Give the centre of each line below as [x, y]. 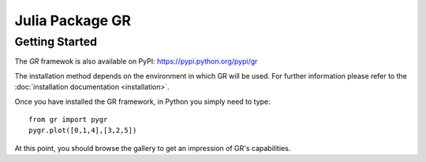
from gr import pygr [68, 119]
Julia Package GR [73, 20]
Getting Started [56, 42]
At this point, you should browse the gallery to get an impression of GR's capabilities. [153, 148]
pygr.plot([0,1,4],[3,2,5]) [83, 131]
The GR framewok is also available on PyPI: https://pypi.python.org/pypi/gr [136, 61]
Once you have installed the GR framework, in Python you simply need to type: [143, 101]
